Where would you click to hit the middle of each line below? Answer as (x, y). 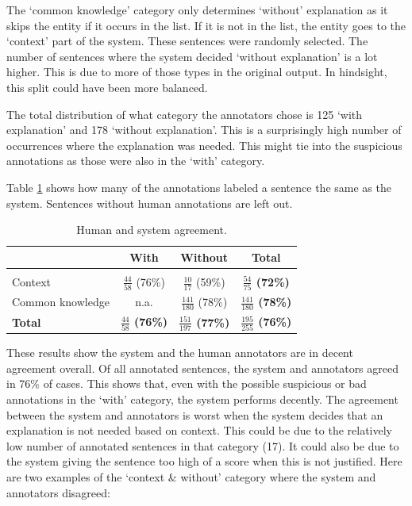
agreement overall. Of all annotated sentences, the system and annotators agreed (203, 368)
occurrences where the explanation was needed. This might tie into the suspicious (204, 145)
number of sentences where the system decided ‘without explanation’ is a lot (192, 56)
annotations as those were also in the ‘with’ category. (136, 161)
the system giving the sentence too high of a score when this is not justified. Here (204, 461)
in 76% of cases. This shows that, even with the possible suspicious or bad (187, 383)
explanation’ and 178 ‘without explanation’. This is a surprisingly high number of (204, 130)
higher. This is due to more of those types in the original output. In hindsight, (197, 72)
